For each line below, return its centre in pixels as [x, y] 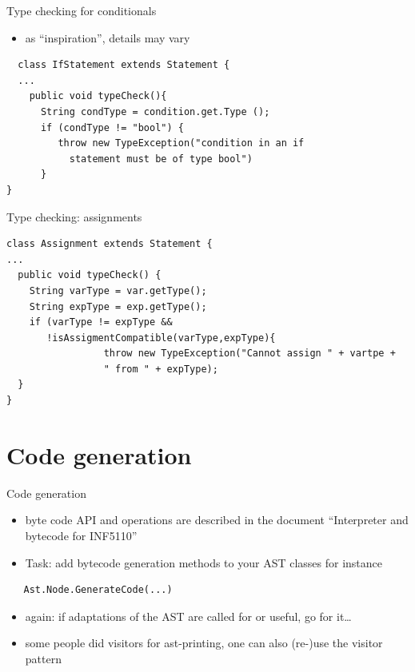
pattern [43, 658]
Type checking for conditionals [82, 10]
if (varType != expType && [101, 322]
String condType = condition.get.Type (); [155, 111]
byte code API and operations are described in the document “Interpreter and [217, 520]
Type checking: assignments [74, 216]
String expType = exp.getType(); [118, 306]
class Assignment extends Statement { [110, 244]
